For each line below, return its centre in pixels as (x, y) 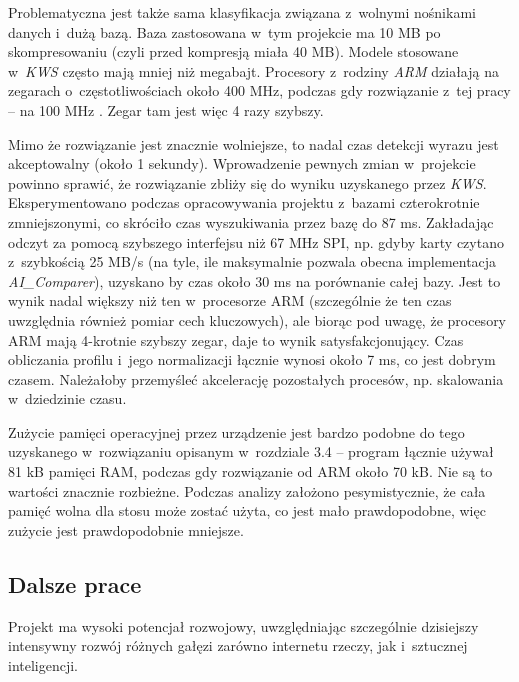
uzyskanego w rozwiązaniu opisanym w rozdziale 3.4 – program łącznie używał (251, 451)
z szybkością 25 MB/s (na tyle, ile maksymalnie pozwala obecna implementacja (252, 261)
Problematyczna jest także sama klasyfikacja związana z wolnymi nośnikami (242, 12)
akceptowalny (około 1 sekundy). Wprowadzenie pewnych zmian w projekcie (242, 163)
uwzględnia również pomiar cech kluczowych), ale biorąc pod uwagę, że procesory (257, 319)
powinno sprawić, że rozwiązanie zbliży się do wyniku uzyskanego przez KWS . (247, 182)
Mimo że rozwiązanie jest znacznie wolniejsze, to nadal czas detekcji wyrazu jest (253, 143)
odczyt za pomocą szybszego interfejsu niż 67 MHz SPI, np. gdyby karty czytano (256, 241)
